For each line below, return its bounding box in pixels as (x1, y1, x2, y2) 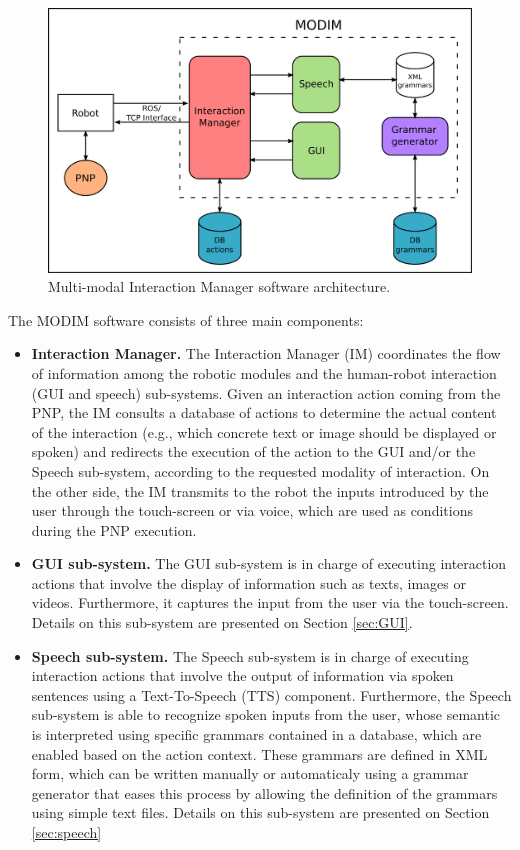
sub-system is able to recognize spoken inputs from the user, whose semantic (31, 704, 500, 725)
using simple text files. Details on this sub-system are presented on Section (31, 802, 490, 823)
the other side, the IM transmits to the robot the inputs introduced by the (31, 480, 489, 501)
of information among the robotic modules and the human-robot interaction (31, 362, 497, 383)
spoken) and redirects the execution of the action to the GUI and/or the (31, 441, 476, 462)
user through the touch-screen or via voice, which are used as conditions (31, 500, 473, 521)
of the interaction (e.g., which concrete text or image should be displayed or (31, 421, 497, 442)
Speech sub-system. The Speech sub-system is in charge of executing (31, 645, 469, 666)
